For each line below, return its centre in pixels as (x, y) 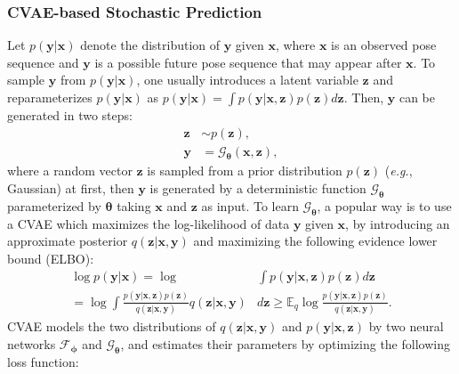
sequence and (43, 62)
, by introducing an (398, 223)
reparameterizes (50, 97)
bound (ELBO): (51, 258)
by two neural (406, 326)
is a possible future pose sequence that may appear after (248, 62)
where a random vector (70, 171)
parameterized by (54, 205)
